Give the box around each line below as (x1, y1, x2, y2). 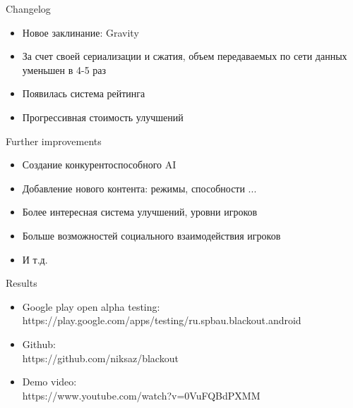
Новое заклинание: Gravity (22, 25, 139, 39)
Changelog (6, 1, 51, 16)
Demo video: (22, 374, 77, 389)
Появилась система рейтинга (22, 86, 145, 101)
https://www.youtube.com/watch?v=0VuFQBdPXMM (22, 388, 261, 402)
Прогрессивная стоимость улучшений (22, 109, 184, 124)
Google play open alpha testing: (22, 299, 160, 314)
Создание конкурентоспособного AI (22, 157, 176, 172)
